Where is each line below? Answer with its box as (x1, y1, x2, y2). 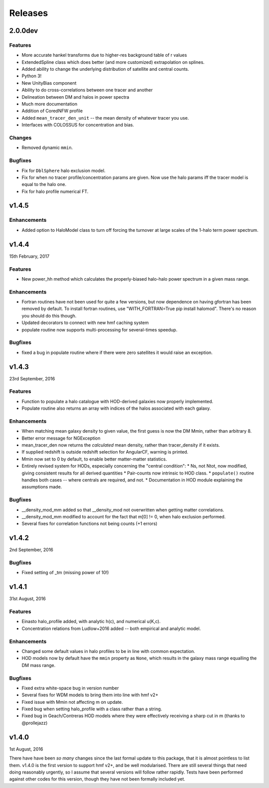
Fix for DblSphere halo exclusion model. (21, 167, 106, 173)
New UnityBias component (21, 80, 77, 86)
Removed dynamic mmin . (21, 145, 73, 151)
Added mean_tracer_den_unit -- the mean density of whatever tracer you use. (21, 115, 189, 121)
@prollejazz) (21, 720, 48, 726)
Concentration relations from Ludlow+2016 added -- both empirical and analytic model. (21, 626, 201, 631)
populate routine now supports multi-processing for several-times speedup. (21, 326, 178, 332)
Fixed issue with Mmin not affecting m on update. (21, 699, 123, 705)
